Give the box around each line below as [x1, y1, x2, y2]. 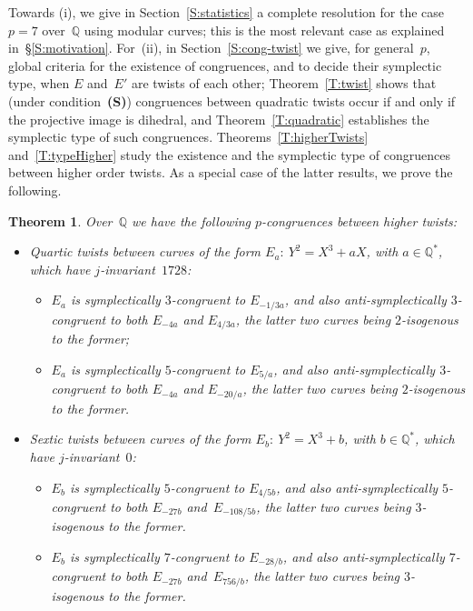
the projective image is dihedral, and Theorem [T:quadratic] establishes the [8, 109, 429, 128]
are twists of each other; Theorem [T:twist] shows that [131, 74, 437, 93]
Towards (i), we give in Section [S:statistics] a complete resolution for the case [8, 3, 445, 21]
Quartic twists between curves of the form [29, 242, 261, 261]
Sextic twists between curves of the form [29, 429, 251, 448]
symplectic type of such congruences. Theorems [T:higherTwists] [8, 127, 369, 146]
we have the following [132, 211, 251, 230]
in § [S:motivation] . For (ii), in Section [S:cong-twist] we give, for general [8, 38, 414, 57]
